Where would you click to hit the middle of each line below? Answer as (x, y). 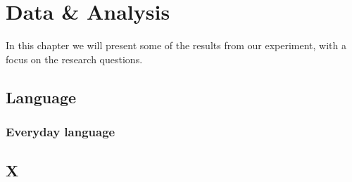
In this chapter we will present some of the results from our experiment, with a (176, 45)
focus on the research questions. (74, 59)
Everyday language (61, 132)
